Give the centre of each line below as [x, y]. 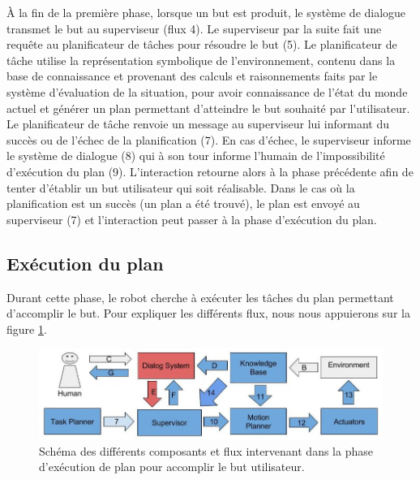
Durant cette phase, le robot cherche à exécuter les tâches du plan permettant [200, 297]
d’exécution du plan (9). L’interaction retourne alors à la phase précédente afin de [210, 171]
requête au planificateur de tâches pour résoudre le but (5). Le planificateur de [202, 44]
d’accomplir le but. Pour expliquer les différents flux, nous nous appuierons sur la [208, 313]
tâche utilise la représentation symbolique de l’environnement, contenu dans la [201, 60]
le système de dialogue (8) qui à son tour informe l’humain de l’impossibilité [196, 156]
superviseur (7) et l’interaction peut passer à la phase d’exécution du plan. [192, 219]
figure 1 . [27, 329]
